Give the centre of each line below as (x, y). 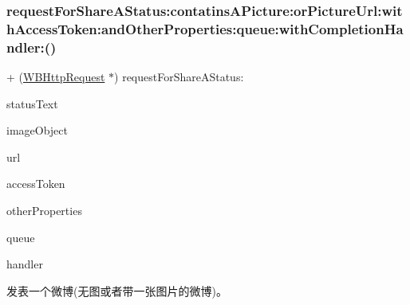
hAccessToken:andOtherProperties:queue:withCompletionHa (205, 28)
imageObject (37, 130)
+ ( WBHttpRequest (56, 77)
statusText (32, 103)
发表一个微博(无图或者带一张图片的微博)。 (117, 290)
